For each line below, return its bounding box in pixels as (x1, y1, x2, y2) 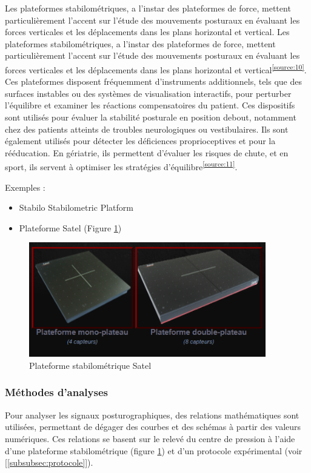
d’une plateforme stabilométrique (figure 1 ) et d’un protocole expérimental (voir (5, 444, 303, 457)
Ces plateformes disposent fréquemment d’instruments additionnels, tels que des (5, 75, 303, 88)
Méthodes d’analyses (5, 385, 108, 400)
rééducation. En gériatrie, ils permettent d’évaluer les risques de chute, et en (5, 146, 289, 159)
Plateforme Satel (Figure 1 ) (19, 221, 122, 234)
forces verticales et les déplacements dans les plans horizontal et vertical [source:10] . (5, 61, 307, 76)
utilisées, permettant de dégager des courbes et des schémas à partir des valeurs (5, 420, 301, 433)
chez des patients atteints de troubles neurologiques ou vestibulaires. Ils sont (5, 122, 289, 135)
